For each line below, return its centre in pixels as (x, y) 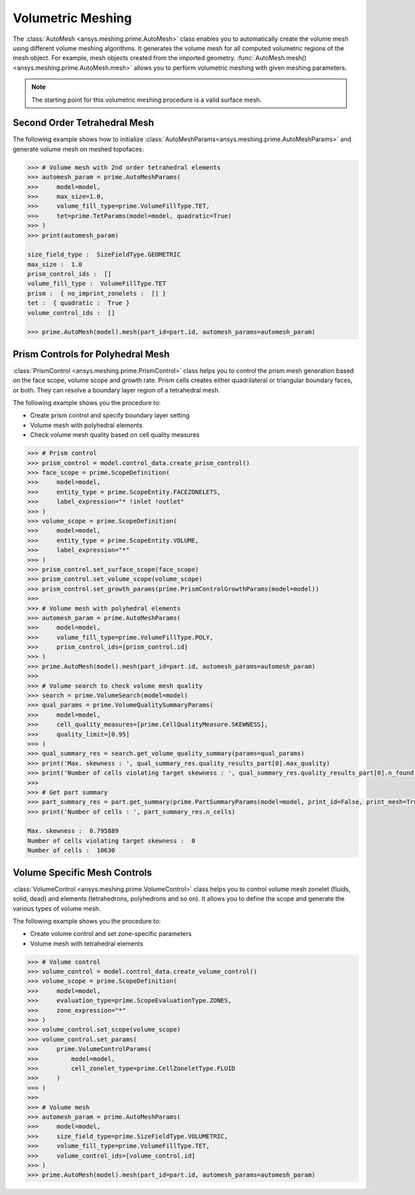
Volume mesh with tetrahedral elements (87, 943)
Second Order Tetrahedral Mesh (84, 123)
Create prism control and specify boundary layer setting (110, 415)
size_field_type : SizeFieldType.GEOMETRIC (104, 255)
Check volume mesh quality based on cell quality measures (115, 435)
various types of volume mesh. (57, 908)
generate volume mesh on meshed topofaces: (79, 149)
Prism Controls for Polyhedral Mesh (91, 354)
